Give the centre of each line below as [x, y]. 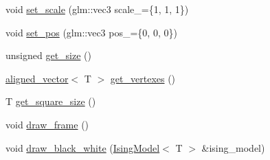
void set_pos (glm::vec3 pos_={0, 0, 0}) [91, 32]
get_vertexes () [143, 78]
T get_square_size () [51, 101]
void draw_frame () [47, 124]
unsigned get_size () [48, 55]
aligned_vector [37, 78]
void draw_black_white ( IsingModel [83, 147]
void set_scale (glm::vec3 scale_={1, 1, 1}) [97, 9]
